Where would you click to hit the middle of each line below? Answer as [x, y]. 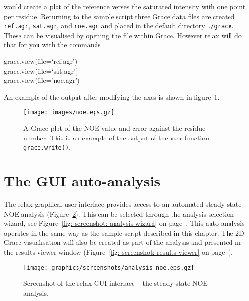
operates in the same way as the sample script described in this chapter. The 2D [124, 232]
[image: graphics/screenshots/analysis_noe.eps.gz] [109, 268]
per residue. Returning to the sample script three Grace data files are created [119, 16]
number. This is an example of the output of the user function [116, 137]
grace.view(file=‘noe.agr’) [42, 80]
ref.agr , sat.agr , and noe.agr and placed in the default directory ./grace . [119, 26]
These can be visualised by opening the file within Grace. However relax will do [123, 35]
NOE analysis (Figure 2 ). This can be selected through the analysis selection [119, 213]
